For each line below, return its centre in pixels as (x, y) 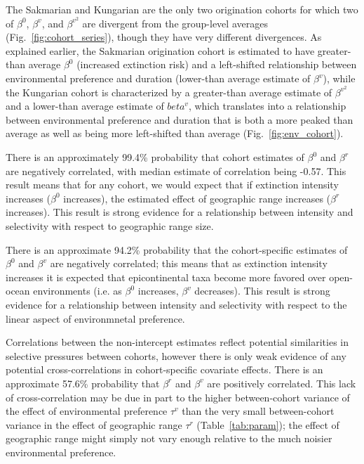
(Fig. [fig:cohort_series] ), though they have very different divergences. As (164, 37)
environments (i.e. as (77, 291)
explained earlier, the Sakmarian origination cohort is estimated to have (160, 50)
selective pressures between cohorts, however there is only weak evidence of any (176, 355)
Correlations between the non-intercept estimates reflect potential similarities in (177, 342)
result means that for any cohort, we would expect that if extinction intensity (172, 185)
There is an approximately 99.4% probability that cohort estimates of (155, 157)
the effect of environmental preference (87, 411)
